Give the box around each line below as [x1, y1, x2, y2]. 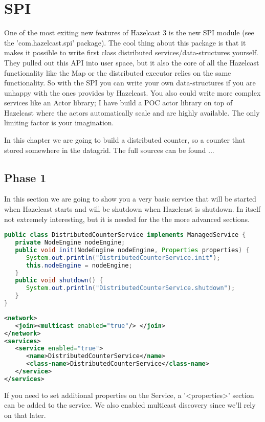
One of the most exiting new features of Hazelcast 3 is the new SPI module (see [4, 27, 254, 38]
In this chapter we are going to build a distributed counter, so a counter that [4, 135, 246, 145]
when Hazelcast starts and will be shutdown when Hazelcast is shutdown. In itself [4, 204, 261, 214]
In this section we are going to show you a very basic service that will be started [4, 193, 256, 204]
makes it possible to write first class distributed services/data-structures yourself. [4, 47, 258, 58]
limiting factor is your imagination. [4, 117, 114, 128]
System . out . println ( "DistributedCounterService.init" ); [26, 254, 220, 261]
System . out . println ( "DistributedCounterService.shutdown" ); [26, 284, 235, 292]
